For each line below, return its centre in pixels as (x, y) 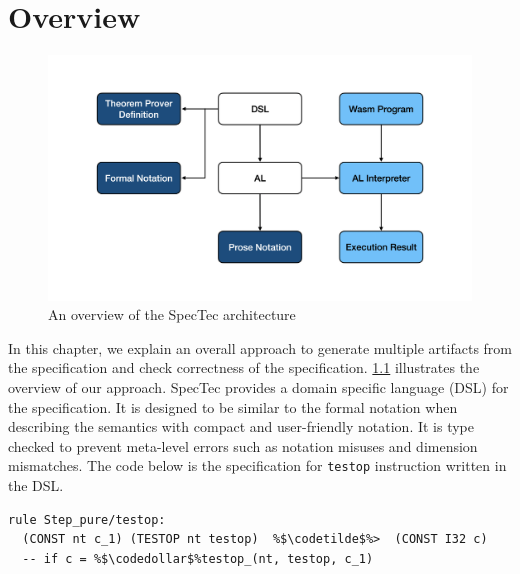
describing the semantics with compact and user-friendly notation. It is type (241, 426)
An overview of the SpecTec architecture (172, 314)
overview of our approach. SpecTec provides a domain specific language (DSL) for (258, 387)
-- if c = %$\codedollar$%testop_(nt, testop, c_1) (198, 558)
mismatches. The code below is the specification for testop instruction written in (257, 465)
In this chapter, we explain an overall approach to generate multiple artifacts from (260, 347)
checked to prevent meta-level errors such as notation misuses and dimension (243, 445)
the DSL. (36, 485)
